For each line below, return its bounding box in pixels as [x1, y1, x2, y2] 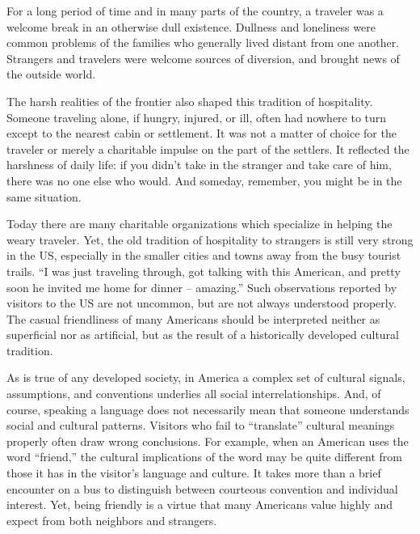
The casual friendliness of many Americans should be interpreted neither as [6, 310, 380, 327]
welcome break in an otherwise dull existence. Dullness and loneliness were [6, 18, 376, 35]
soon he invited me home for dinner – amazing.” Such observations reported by [6, 278, 397, 295]
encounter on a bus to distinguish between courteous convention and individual [6, 480, 398, 497]
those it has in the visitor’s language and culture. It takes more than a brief [6, 464, 381, 481]
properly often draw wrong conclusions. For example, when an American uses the [6, 432, 409, 449]
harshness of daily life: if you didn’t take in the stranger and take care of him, [6, 156, 392, 173]
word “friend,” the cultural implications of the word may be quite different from [6, 448, 402, 465]
